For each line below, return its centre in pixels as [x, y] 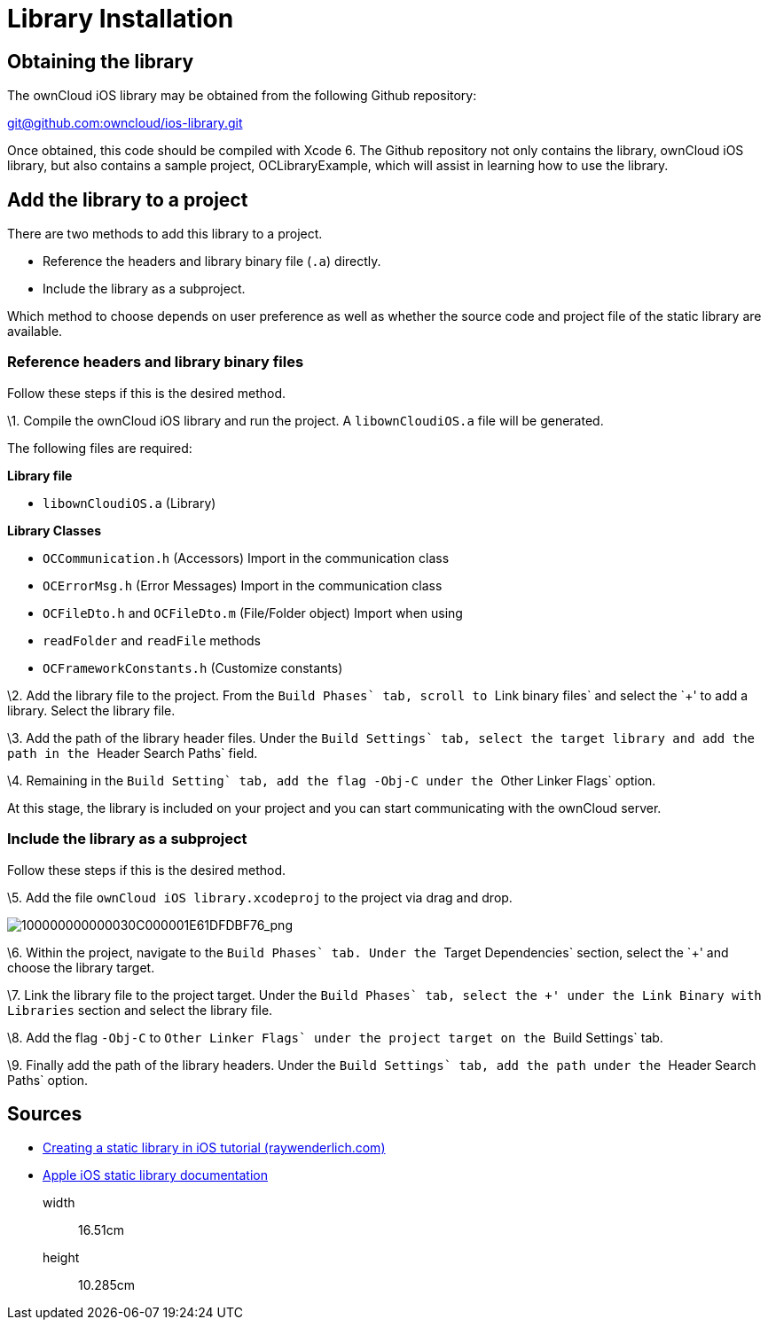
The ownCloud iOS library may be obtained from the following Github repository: [242, 96]
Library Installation [121, 19]
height [61, 1258]
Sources [45, 1113]
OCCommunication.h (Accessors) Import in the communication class [246, 558]
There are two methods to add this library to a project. [165, 234]
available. [35, 332]
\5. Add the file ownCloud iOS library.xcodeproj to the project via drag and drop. [260, 897]
